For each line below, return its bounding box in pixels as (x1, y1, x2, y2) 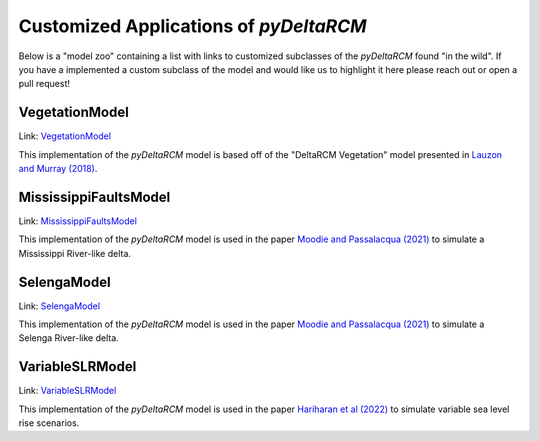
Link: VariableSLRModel (18, 385, 117, 397)
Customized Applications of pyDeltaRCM (18, 15, 367, 37)
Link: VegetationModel (18, 130, 112, 142)
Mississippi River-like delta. (18, 247, 132, 259)
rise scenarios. (18, 417, 80, 429)
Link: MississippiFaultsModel (18, 215, 137, 227)
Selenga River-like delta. (18, 332, 119, 344)
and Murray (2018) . (18, 163, 98, 175)
